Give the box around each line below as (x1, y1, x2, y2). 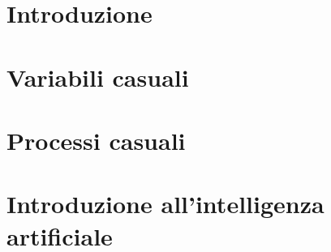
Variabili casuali (6, 60, 189, 93)
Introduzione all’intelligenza (6, 187, 325, 220)
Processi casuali (6, 123, 186, 156)
